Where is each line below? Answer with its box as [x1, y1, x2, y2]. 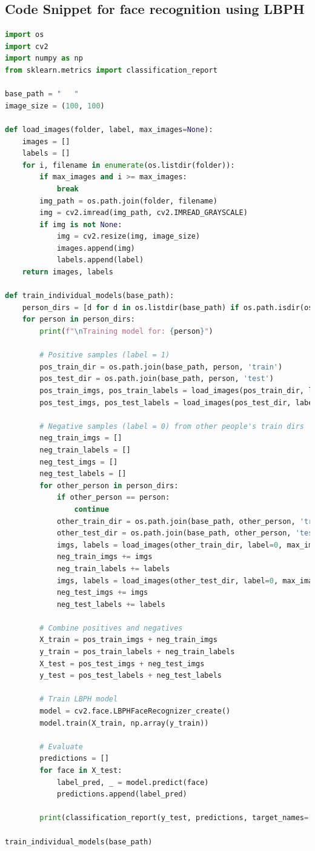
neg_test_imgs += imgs [56, 588, 148, 597]
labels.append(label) [56, 256, 144, 265]
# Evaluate [39, 742, 83, 751]
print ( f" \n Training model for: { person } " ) [39, 327, 213, 336]
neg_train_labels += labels [56, 564, 170, 573]
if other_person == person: [56, 493, 170, 502]
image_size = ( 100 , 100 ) [5, 101, 105, 110]
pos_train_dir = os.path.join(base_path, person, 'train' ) [39, 362, 283, 371]
